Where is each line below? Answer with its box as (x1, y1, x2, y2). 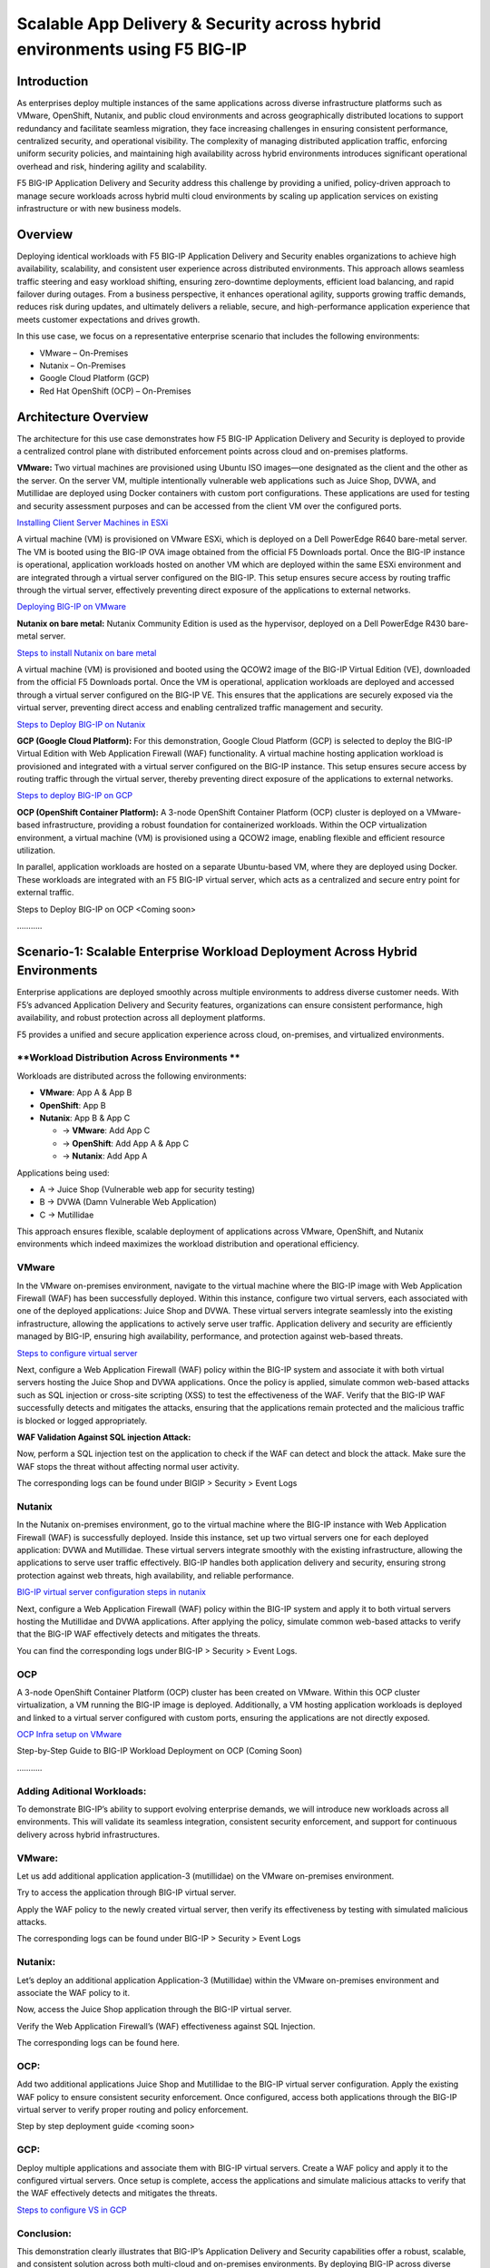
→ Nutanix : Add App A (62, 1150, 148, 1161)
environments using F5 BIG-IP (16, 39, 247, 59)
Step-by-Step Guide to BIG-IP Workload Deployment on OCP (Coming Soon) (16, 1745, 303, 1756)
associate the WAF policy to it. (16, 1988, 131, 1998)
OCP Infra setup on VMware (16, 1729, 122, 1740)
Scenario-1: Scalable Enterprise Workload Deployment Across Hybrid (16, 943, 417, 959)
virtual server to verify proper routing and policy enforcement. (16, 2105, 249, 2116)
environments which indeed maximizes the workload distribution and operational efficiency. (16, 1238, 360, 1249)
